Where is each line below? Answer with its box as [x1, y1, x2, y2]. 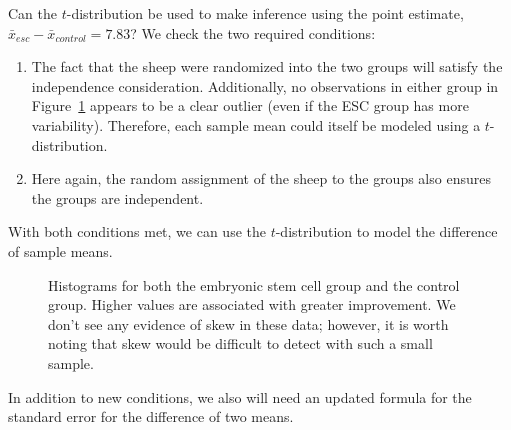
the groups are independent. [31, 187, 204, 208]
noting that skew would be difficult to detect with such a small [48, 333, 433, 354]
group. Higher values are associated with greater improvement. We [48, 294, 456, 315]
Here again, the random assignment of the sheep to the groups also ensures [31, 168, 491, 189]
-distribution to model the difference [275, 221, 498, 242]
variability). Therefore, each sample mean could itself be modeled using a [31, 114, 481, 135]
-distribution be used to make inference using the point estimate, [66, 3, 464, 23]
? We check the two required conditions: [130, 22, 376, 43]
